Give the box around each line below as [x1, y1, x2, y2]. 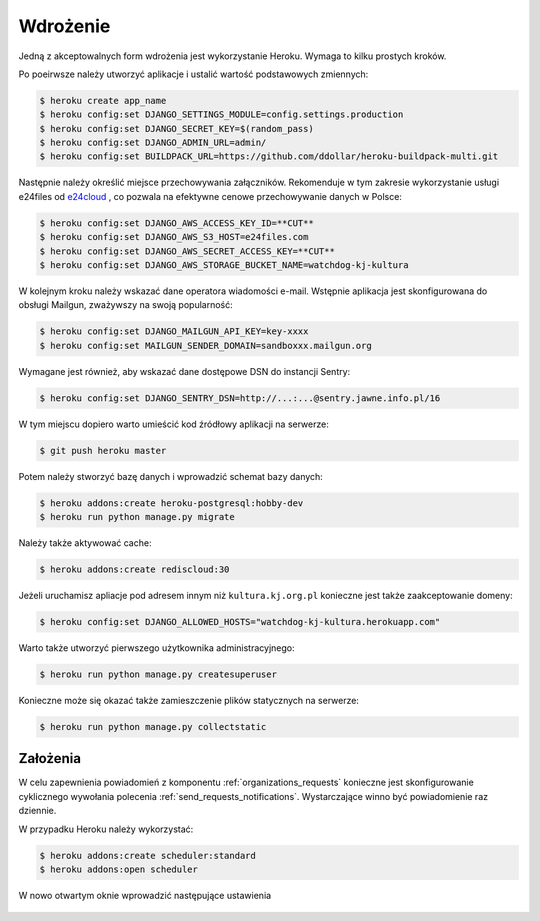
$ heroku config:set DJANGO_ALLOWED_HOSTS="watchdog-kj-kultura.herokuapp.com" [39, 616, 441, 627]
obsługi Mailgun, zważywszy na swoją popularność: [18, 299, 234, 311]
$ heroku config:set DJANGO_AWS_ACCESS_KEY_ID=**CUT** [39, 217, 314, 229]
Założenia [18, 750, 82, 767]
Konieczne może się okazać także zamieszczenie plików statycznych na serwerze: [18, 694, 360, 706]
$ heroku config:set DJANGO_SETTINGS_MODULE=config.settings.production [39, 109, 404, 120]
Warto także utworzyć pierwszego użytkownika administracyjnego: [18, 641, 295, 654]
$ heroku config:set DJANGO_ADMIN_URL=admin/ [39, 137, 267, 149]
